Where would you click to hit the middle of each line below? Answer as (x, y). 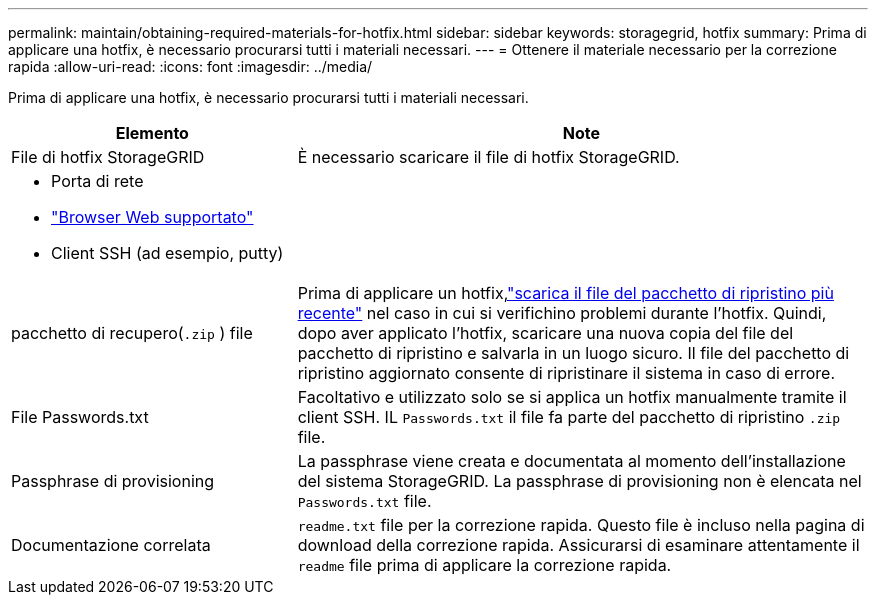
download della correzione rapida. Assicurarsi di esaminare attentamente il (578, 545)
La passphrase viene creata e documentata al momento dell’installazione (571, 461)
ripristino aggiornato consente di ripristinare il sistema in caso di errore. (566, 373)
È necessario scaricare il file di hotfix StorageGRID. (488, 157)
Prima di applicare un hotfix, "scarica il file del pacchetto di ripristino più (565, 293)
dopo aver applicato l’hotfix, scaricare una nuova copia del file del (545, 333)
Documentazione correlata (111, 545)
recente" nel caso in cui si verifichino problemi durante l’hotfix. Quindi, (562, 313)
